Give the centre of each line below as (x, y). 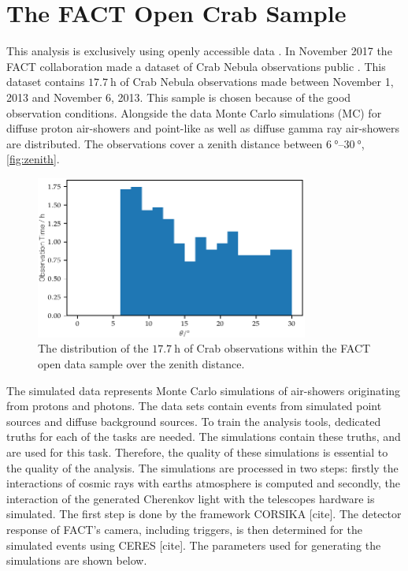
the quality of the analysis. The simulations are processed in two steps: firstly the (202, 467)
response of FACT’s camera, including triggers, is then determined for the (184, 530)
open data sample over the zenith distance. (141, 364)
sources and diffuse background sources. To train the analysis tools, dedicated (194, 421)
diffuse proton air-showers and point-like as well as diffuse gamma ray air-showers (203, 128)
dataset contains (46, 82)
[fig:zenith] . (33, 159)
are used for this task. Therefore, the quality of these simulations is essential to (197, 452)
